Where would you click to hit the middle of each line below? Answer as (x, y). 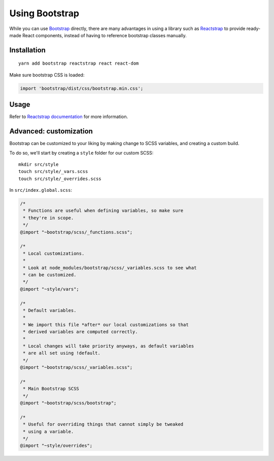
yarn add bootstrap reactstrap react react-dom (79, 63)
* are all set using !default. (62, 353)
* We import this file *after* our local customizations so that (106, 325)
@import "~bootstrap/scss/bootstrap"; (68, 403)
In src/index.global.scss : (41, 190)
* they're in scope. (48, 218)
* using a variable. (48, 431)
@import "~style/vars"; (50, 289)
